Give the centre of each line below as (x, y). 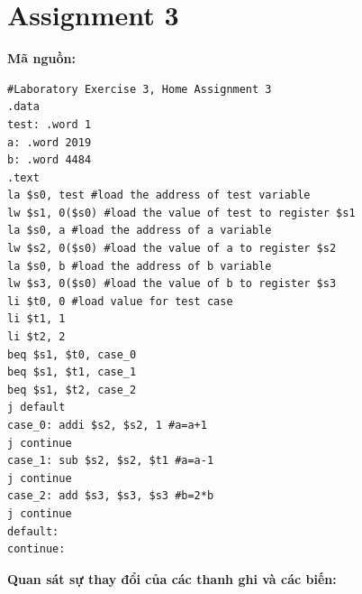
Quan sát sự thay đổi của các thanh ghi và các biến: (172, 578)
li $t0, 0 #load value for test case (120, 301)
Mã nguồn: (41, 58)
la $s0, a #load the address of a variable (140, 231)
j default (36, 408)
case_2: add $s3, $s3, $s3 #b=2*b (111, 496)
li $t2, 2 (36, 337)
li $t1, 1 (36, 319)
